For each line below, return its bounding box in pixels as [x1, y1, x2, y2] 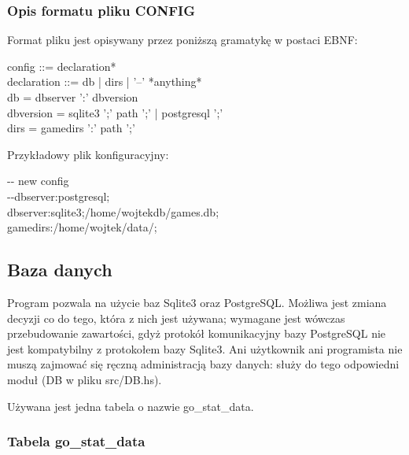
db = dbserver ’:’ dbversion [7, 89, 138, 105]
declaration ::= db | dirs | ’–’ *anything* [7, 73, 202, 90]
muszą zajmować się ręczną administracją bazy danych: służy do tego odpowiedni [7, 356, 400, 372]
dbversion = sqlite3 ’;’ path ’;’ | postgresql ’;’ [7, 104, 223, 120]
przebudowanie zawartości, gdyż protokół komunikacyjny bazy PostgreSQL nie [7, 325, 386, 342]
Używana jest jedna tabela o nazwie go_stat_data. [7, 398, 254, 414]
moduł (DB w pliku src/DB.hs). [7, 371, 162, 387]
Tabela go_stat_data [7, 431, 146, 451]
